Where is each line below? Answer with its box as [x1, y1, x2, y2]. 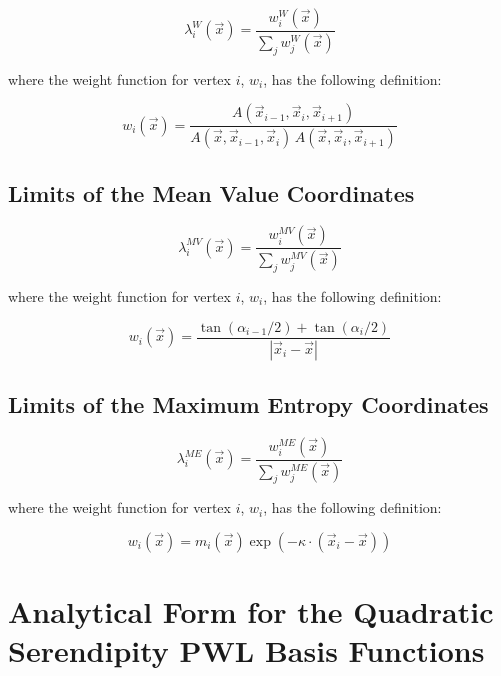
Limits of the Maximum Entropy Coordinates [8, 388, 489, 419]
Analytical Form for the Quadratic [8, 591, 494, 632]
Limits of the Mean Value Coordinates [8, 177, 415, 208]
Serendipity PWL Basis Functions [8, 630, 485, 671]
